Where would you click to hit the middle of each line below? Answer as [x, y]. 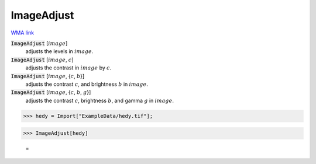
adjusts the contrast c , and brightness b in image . [87, 84]
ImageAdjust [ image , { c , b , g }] [51, 92]
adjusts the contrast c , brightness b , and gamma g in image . [99, 100]
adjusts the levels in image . [59, 51]
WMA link [23, 33]
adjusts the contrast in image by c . [68, 68]
